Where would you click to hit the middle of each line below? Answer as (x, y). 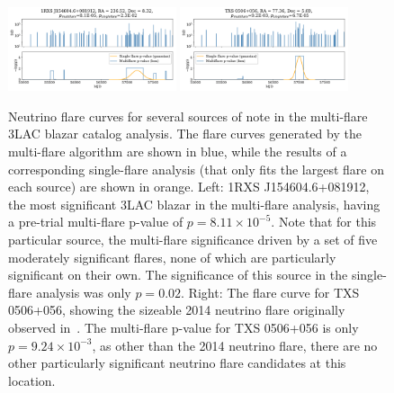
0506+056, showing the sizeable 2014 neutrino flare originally (177, 310)
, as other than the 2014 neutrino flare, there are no (235, 345)
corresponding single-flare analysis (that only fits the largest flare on (196, 169)
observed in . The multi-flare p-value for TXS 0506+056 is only (184, 327)
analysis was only (84, 292)
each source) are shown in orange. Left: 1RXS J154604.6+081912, (189, 187)
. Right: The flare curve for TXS (270, 292)
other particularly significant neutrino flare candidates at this (177, 363)
